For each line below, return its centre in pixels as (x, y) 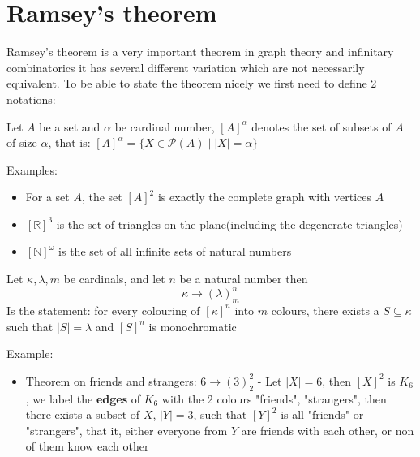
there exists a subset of (83, 414)
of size (22, 142)
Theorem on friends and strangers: (111, 380)
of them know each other (87, 446)
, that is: (69, 142)
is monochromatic (193, 326)
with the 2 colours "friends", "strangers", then (274, 398)
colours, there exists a (325, 310)
